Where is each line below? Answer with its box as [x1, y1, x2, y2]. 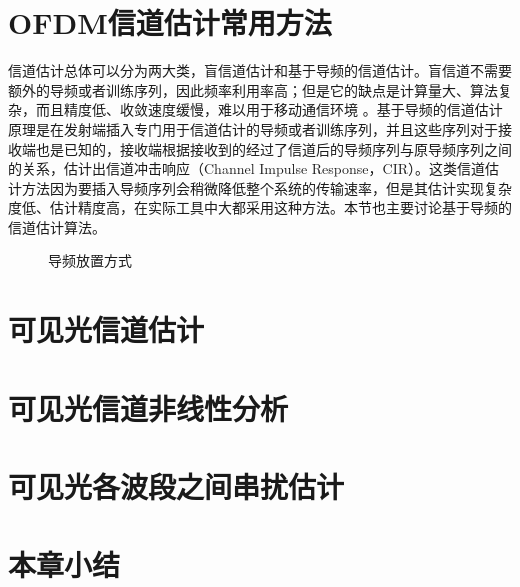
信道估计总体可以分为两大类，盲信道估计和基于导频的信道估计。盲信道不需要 [8, 60, 512, 81]
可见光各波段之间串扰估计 [8, 466, 345, 506]
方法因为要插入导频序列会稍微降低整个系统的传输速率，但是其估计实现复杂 [21, 177, 512, 198]
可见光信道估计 [8, 309, 205, 350]
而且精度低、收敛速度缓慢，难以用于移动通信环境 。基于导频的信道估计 [35, 99, 503, 120]
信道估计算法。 [8, 216, 106, 237]
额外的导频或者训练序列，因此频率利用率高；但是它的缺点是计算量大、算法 [8, 79, 498, 100]
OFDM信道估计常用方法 [8, 2, 332, 43]
